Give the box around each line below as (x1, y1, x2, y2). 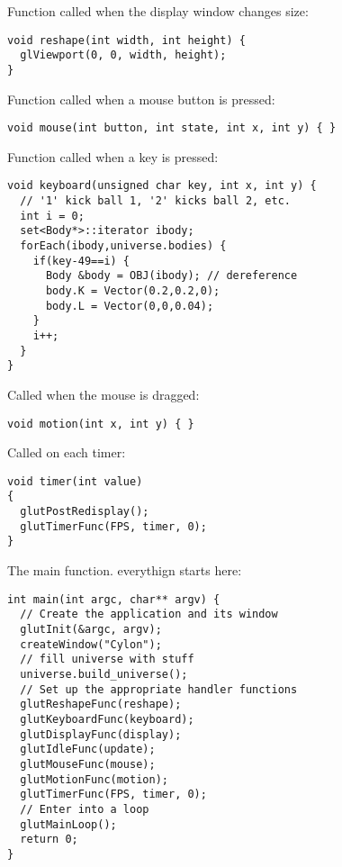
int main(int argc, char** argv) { (7, 592, 220, 606)
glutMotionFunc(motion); (20, 772, 168, 786)
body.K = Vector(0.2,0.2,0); (45, 284, 220, 297)
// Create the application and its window (20, 608, 278, 621)
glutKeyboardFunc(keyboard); (20, 712, 194, 726)
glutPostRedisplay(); (20, 505, 149, 519)
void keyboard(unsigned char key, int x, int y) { (7, 179, 317, 193)
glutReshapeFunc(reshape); (20, 698, 182, 711)
